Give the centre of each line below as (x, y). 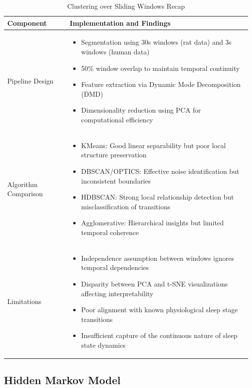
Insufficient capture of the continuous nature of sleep (159, 335)
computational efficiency (117, 119)
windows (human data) (115, 52)
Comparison (25, 194)
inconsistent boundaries (116, 180)
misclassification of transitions (126, 206)
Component (27, 23)
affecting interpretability (117, 293)
